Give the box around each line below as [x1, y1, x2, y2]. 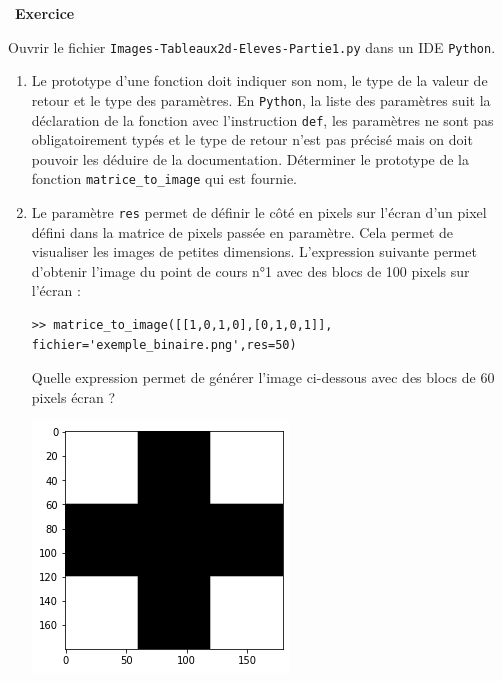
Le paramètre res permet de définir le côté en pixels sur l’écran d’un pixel [31, 202, 487, 222]
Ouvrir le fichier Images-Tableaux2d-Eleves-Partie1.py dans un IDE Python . [8, 36, 496, 57]
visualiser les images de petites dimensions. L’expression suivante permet [31, 241, 477, 262]
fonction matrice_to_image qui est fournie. [31, 168, 297, 189]
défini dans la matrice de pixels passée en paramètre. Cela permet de [31, 221, 453, 242]
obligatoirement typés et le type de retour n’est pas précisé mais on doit [31, 129, 473, 150]
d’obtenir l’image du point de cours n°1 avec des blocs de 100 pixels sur [31, 260, 470, 281]
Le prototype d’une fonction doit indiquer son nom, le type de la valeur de [31, 70, 488, 91]
